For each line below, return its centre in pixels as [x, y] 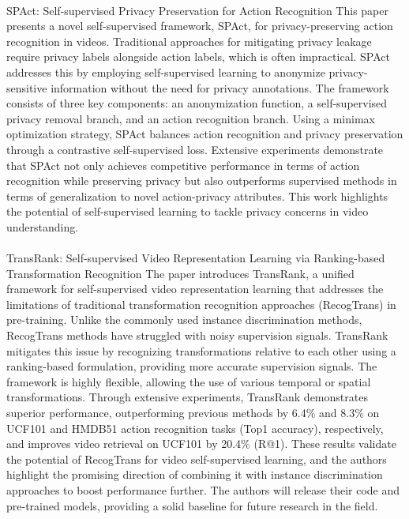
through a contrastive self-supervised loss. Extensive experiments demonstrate [195, 149]
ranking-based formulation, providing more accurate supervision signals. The [192, 366]
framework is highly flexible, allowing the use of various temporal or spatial [189, 381]
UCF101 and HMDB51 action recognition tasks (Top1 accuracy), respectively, [195, 428]
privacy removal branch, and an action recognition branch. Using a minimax [191, 118]
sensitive [27, 87]
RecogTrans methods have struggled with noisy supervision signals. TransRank [197, 335]
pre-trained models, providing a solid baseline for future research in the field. [192, 505]
